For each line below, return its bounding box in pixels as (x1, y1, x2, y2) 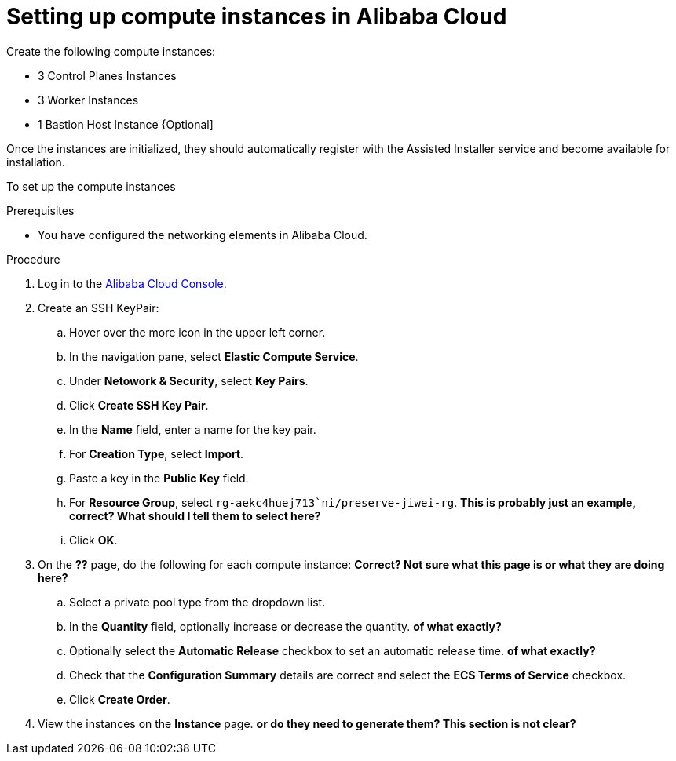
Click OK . (69, 533, 118, 547)
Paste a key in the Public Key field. (69, 471, 249, 485)
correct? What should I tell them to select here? (69, 508, 321, 523)
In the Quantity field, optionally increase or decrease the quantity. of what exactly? (69, 619, 502, 633)
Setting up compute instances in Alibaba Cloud (6, 3, 507, 30)
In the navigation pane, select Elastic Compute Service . (69, 349, 359, 363)
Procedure (6, 252, 60, 266)
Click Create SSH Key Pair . (69, 398, 209, 412)
